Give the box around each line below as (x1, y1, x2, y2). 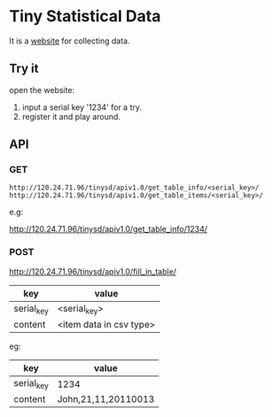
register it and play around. (21, 111, 121, 121)
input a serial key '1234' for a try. (21, 102, 143, 112)
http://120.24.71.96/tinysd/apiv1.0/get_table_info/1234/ (9, 224, 208, 235)
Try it (9, 61, 39, 76)
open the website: (9, 84, 75, 95)
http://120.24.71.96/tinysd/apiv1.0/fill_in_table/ (9, 266, 177, 276)
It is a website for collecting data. (9, 35, 130, 46)
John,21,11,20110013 (57, 393, 155, 405)
